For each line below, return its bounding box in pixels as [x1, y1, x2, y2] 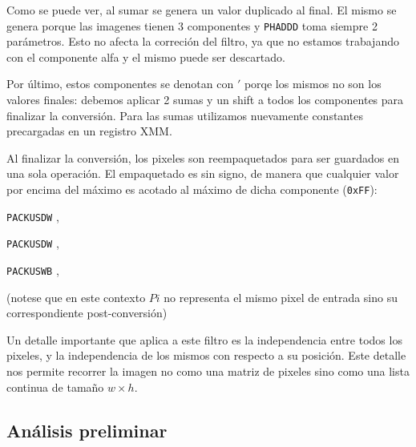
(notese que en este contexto [6, 288, 146, 305]
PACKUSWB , [6, 261, 59, 278]
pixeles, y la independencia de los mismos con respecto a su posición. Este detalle [6, 347, 406, 364]
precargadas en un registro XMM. [6, 123, 172, 139]
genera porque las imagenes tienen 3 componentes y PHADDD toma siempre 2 [6, 17, 378, 34]
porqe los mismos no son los [244, 75, 382, 92]
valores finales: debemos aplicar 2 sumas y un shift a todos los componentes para [6, 91, 404, 108]
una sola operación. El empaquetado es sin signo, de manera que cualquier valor [6, 165, 399, 182]
